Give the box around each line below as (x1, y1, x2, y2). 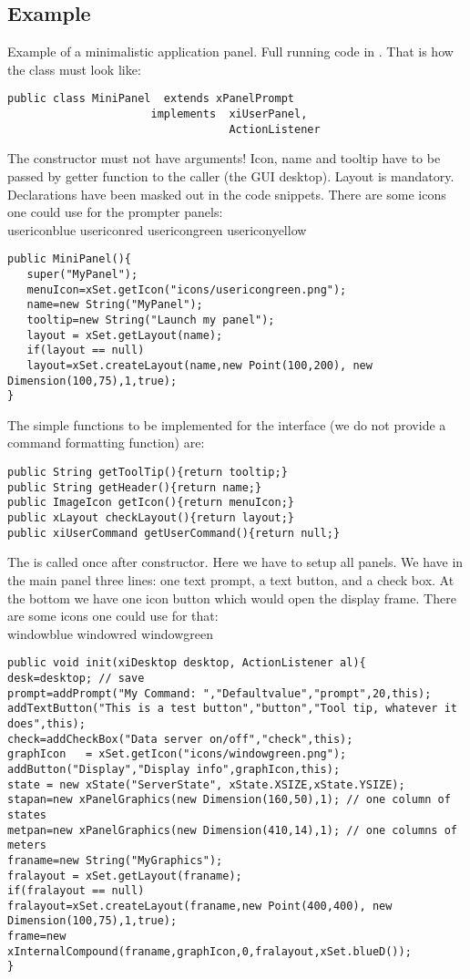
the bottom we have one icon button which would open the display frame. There (7, 588, 456, 607)
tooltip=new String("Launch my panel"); (26, 313, 275, 326)
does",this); (7, 716, 86, 730)
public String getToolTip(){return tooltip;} (7, 466, 288, 479)
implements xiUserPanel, (150, 108, 308, 121)
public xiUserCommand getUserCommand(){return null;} (7, 526, 341, 540)
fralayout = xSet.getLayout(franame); (7, 869, 242, 882)
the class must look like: (7, 59, 141, 78)
